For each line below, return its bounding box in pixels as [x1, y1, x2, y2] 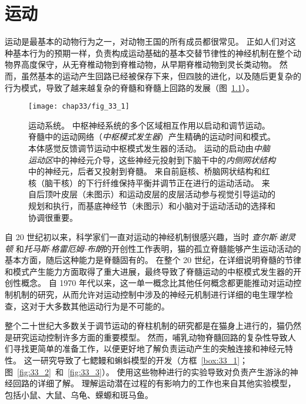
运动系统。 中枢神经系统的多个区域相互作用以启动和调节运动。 [28, 119, 270, 131]
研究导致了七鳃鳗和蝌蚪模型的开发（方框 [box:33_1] [40, 354, 240, 366]
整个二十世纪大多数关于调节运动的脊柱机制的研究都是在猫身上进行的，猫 [5, 319, 285, 332]
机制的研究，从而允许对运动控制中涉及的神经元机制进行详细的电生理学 [12, 288, 285, 301]
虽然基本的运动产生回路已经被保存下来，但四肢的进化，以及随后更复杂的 [21, 69, 301, 82]
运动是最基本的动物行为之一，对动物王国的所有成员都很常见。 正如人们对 [5, 35, 288, 48]
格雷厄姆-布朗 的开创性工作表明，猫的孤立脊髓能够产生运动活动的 [51, 242, 301, 254]
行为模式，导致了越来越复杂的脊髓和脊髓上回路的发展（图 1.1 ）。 [5, 81, 254, 93]
